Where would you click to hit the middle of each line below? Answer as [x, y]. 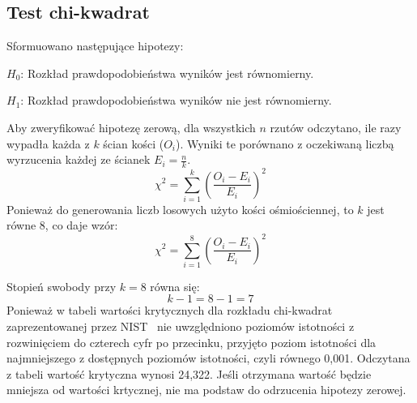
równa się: [175, 286]
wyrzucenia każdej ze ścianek [79, 159]
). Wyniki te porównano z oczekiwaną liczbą [285, 143]
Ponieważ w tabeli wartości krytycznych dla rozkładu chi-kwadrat [170, 310]
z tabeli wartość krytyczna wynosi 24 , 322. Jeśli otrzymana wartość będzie [189, 373]
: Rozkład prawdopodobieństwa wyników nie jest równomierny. [176, 100]
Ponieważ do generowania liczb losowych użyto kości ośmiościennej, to [180, 209]
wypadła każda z [48, 143]
